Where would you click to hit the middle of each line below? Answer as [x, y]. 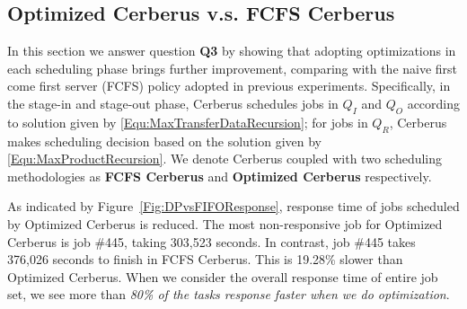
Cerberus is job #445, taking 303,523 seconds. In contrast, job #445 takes [211, 241]
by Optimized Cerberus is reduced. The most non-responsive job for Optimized [225, 223]
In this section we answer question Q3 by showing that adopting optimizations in [232, 51]
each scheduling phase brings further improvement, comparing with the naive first [233, 68]
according [434, 103]
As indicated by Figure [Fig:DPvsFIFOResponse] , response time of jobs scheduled [233, 206]
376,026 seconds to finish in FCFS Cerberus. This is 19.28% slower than [205, 259]
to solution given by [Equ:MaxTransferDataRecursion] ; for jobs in [188, 122]
